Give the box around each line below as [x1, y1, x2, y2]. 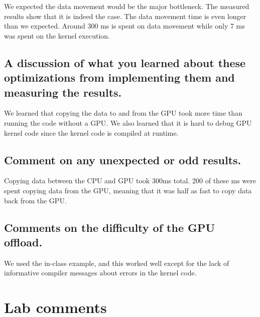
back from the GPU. [4, 195, 67, 205]
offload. [4, 234, 43, 249]
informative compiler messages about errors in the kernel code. [4, 267, 197, 278]
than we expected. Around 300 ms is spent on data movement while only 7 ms [4, 21, 245, 31]
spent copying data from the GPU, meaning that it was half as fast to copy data [4, 185, 252, 195]
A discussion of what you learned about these [4, 55, 246, 70]
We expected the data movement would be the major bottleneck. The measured [4, 1, 249, 11]
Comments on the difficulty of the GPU [4, 219, 215, 235]
